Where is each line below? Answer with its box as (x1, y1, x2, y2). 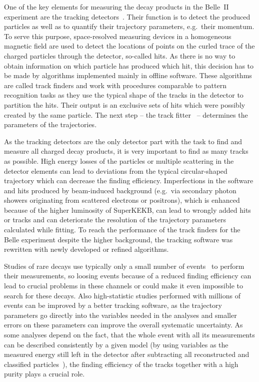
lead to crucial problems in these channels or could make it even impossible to (4, 280, 243, 291)
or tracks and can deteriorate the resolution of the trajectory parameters (4, 214, 226, 225)
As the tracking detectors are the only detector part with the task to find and (4, 136, 242, 146)
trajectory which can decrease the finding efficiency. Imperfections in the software (4, 175, 253, 186)
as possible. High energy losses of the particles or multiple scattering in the (4, 155, 234, 166)
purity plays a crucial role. (4, 368, 85, 379)
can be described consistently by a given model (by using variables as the (4, 339, 228, 349)
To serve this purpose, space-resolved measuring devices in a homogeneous (4, 31, 231, 41)
